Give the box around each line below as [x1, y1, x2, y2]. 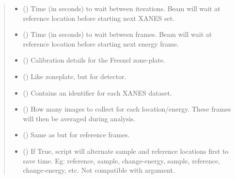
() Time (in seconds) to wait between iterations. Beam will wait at [23, 3, 220, 13]
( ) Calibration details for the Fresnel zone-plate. [23, 55, 165, 65]
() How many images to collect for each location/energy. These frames [23, 104, 231, 114]
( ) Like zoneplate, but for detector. [23, 71, 126, 81]
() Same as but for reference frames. [23, 130, 130, 140]
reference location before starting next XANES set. [23, 13, 174, 23]
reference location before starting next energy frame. [23, 38, 179, 49]
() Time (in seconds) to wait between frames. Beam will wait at [23, 29, 212, 39]
